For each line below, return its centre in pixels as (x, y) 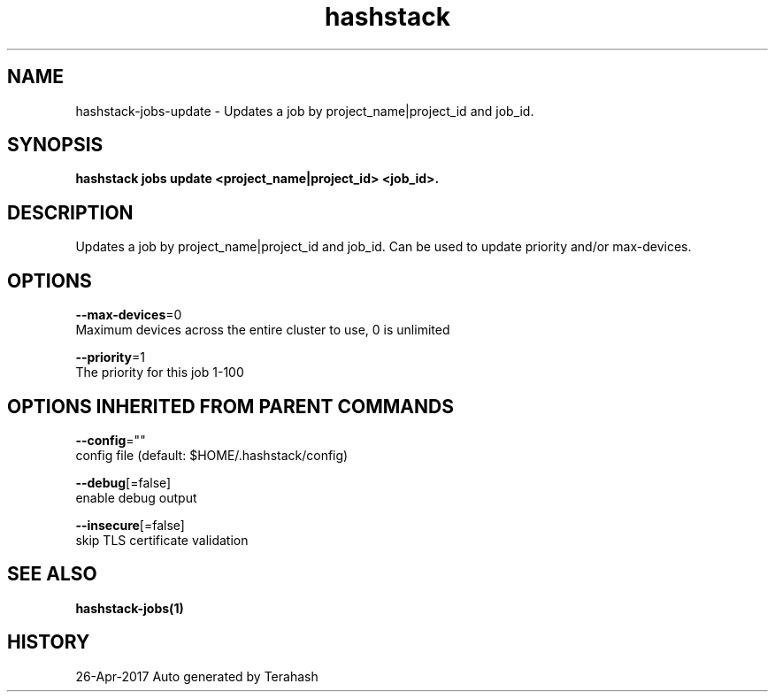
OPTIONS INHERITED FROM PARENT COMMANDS (230, 406)
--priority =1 (110, 357)
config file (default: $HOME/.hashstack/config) (212, 455)
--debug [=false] (123, 482)
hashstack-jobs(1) (130, 608)
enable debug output (136, 497)
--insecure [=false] (130, 525)
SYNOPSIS (55, 145)
